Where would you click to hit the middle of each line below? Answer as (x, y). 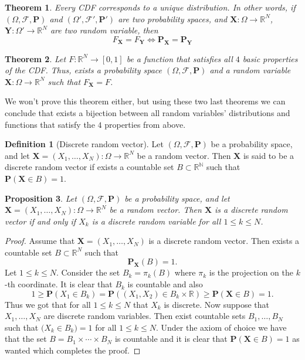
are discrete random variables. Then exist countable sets (145, 316)
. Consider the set (88, 272)
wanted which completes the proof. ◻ (73, 350)
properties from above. (145, 124)
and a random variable (250, 70)
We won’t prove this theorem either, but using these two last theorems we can (145, 101)
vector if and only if (40, 221)
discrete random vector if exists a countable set (89, 167)
